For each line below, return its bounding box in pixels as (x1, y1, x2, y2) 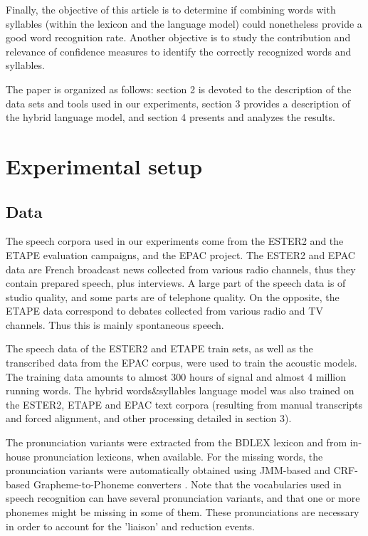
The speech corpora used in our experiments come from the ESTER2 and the (6, 233, 344, 248)
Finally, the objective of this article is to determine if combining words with (6, 2, 336, 16)
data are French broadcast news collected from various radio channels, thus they (6, 261, 356, 276)
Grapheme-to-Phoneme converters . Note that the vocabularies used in (33, 476, 342, 491)
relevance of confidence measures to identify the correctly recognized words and (6, 43, 352, 58)
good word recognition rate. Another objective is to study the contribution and (6, 30, 351, 45)
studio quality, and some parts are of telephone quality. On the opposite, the (6, 289, 340, 304)
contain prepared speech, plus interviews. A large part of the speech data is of (6, 275, 346, 290)
